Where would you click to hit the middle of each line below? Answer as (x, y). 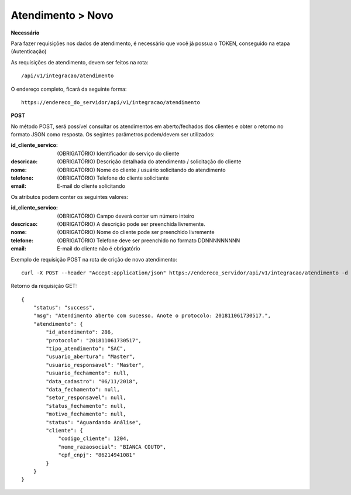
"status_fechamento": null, (86, 406)
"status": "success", (64, 308)
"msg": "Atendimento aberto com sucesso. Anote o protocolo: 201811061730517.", (152, 316)
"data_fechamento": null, (83, 389)
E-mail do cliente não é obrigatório (99, 249)
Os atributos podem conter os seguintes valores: (70, 197)
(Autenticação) (29, 51)
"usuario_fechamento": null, (88, 373)
